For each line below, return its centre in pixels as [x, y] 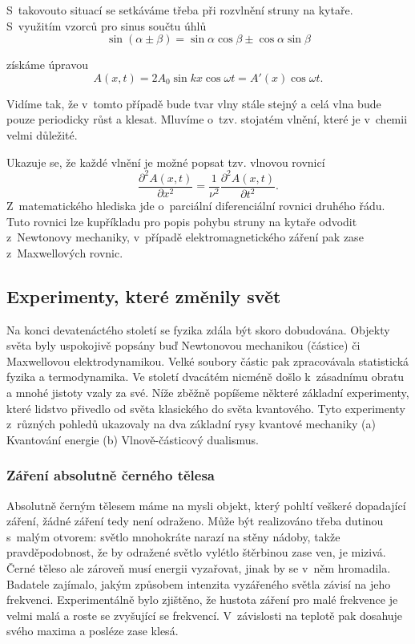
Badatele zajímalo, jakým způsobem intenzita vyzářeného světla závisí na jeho [199, 583]
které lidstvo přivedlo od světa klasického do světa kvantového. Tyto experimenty [206, 408]
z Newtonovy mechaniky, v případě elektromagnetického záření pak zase [185, 237]
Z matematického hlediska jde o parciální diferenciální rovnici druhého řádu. [196, 206]
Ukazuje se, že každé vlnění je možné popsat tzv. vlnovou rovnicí [166, 162]
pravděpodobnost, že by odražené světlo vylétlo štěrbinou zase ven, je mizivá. [196, 552]
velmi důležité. [42, 134]
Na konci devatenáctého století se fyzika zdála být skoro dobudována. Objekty [198, 329]
